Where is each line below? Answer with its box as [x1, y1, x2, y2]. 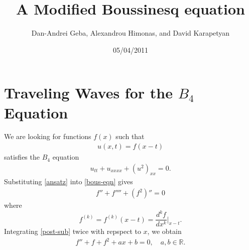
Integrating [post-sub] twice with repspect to [4, 226, 141, 236]
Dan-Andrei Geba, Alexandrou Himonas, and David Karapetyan [31, 28, 230, 38]
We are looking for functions [4, 131, 91, 142]
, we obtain [147, 226, 182, 236]
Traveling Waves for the [4, 82, 173, 103]
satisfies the [4, 152, 40, 162]
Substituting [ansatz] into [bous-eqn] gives [4, 176, 133, 187]
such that [115, 131, 145, 142]
